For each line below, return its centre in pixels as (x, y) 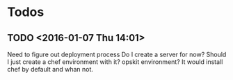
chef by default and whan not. (50, 69)
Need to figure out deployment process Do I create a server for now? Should (117, 54)
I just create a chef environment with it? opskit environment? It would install (115, 62)
